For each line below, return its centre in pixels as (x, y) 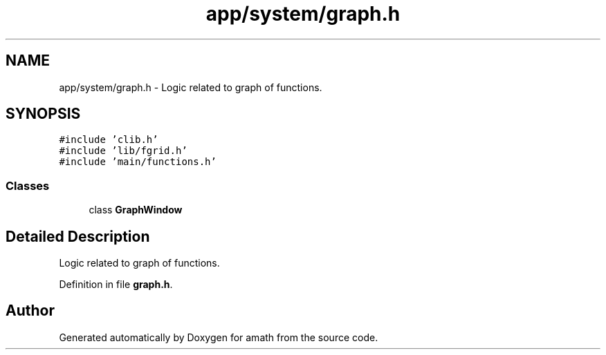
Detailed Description (78, 236)
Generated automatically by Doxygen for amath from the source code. (219, 337)
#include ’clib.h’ (109, 140)
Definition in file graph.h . (116, 285)
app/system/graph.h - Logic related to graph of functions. (191, 87)
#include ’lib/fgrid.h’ (123, 151)
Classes (28, 185)
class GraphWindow (136, 210)
